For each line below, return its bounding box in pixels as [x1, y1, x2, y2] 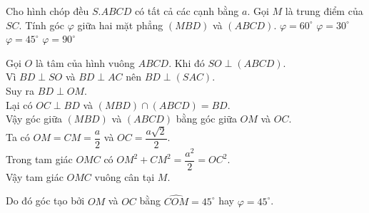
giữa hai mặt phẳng [77, 17, 163, 32]
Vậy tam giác [6, 169, 64, 184]
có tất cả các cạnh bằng [134, 4, 239, 18]
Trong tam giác [6, 152, 73, 167]
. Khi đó [168, 55, 205, 70]
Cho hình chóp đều [6, 4, 89, 18]
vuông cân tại [94, 169, 155, 184]
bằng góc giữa [176, 111, 237, 126]
